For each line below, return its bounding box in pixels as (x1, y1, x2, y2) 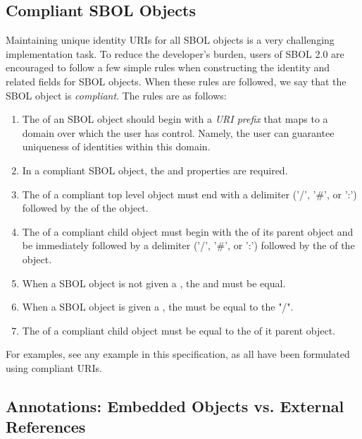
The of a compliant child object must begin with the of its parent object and (22, 224, 354, 239)
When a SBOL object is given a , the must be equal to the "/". (22, 299, 294, 314)
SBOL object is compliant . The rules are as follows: (6, 88, 227, 102)
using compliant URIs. (6, 360, 102, 375)
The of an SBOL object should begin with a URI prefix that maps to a (22, 112, 328, 126)
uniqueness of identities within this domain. (22, 139, 211, 154)
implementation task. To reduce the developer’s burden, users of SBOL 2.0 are (6, 46, 344, 61)
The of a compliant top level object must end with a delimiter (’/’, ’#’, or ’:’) (22, 186, 357, 201)
